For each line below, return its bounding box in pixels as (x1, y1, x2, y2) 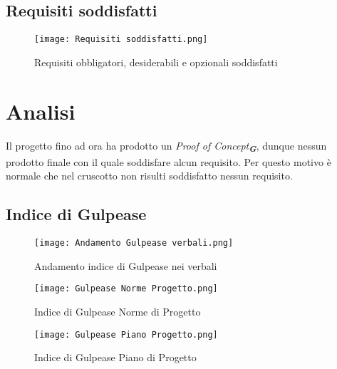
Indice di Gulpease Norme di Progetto (34, 304, 201, 318)
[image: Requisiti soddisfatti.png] (34, 34, 208, 45)
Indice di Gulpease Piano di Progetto (34, 350, 197, 365)
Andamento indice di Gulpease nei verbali (34, 258, 217, 273)
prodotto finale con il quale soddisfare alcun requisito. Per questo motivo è (6, 154, 331, 169)
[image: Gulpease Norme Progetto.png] (34, 284, 218, 294)
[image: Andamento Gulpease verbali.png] (34, 238, 234, 249)
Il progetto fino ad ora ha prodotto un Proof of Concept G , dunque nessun (6, 137, 327, 155)
